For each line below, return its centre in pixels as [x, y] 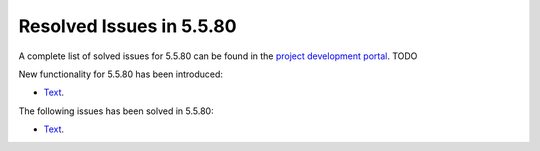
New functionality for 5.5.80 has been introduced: [121, 74]
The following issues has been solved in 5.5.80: [116, 111]
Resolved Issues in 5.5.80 [127, 26]
